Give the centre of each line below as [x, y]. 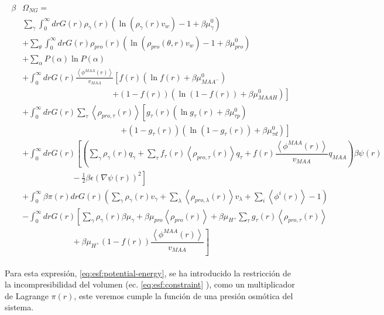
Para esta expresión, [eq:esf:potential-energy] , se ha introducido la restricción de [148, 273]
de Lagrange [27, 295]
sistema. [19, 307]
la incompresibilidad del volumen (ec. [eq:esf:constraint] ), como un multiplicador [150, 284]
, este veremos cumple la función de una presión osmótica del [184, 295]
